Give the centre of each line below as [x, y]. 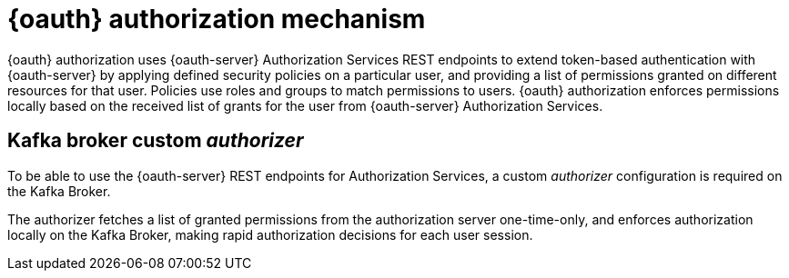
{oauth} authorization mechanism [217, 19]
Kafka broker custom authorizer [156, 141]
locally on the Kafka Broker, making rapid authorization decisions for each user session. [270, 234]
